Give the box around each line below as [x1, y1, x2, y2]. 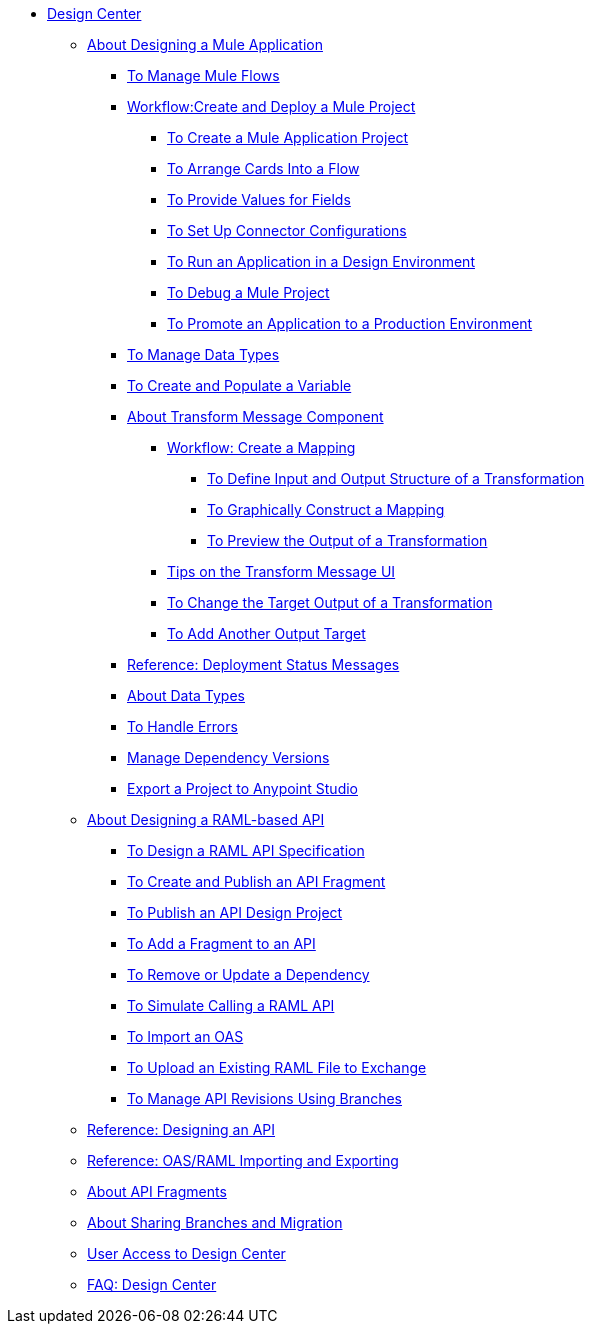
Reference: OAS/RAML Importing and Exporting [87, 1152, 399, 1169]
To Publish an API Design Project [127, 904, 343, 921]
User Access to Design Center [87, 1245, 286, 1262]
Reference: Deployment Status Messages [127, 656, 400, 673]
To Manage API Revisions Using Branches [127, 1090, 403, 1107]
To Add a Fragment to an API [127, 935, 316, 952]
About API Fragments [87, 1183, 227, 1200]
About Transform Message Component [127, 408, 384, 425]
